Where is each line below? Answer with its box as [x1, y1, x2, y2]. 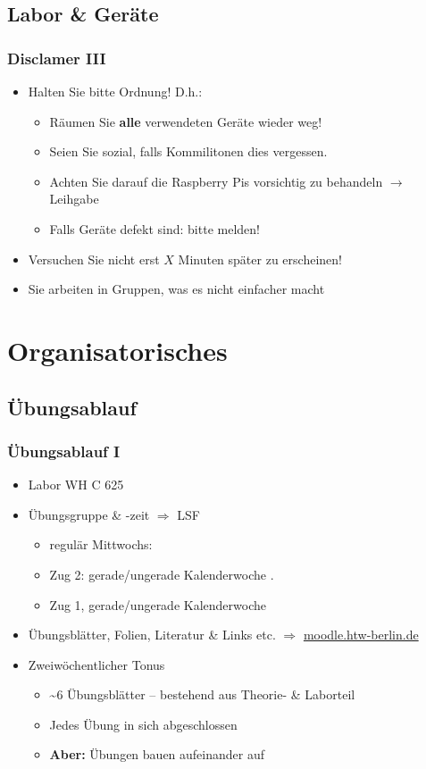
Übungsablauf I [7, 439, 121, 462]
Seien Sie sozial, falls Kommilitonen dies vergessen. [49, 142, 328, 161]
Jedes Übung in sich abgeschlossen [49, 715, 238, 733]
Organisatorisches [7, 331, 228, 368]
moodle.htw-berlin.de [303, 625, 419, 644]
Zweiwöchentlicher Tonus [28, 655, 165, 673]
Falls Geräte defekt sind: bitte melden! [49, 219, 260, 238]
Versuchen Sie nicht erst [28, 249, 160, 268]
